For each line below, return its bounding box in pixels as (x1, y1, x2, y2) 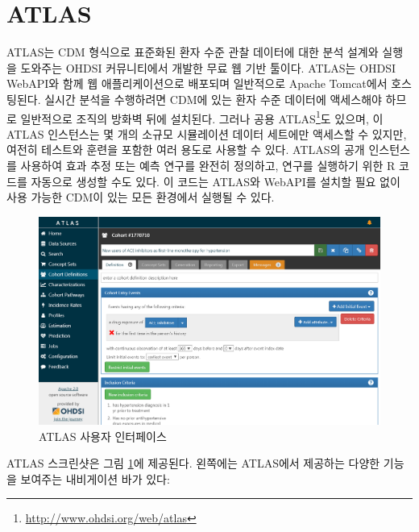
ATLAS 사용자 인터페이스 (39, 427, 167, 444)
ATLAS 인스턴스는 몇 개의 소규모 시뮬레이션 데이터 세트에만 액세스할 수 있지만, (6, 125, 407, 142)
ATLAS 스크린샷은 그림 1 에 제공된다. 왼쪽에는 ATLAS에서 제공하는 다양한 (6, 455, 380, 472)
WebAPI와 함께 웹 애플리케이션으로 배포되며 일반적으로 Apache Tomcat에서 (6, 75, 388, 92)
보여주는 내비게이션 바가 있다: (20, 470, 170, 487)
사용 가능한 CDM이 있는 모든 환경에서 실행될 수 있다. (6, 189, 275, 206)
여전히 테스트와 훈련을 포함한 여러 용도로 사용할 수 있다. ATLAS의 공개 (6, 141, 365, 158)
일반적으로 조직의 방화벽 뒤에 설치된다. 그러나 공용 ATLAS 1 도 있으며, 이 (20, 107, 384, 127)
